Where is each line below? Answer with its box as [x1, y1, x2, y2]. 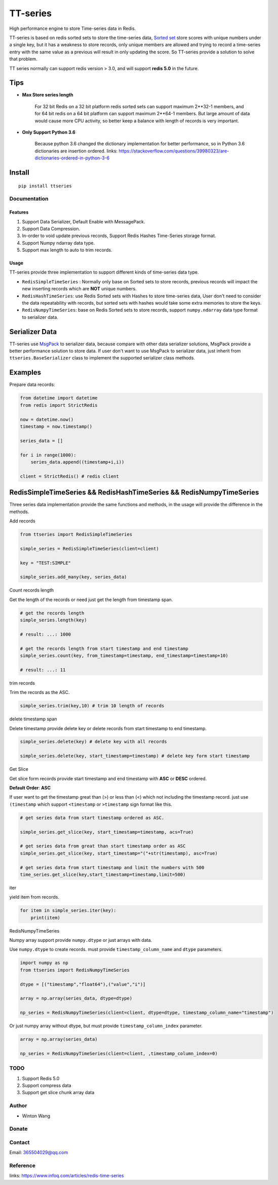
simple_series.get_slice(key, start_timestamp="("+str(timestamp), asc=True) [20, 850, 218, 856]
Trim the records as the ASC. [9, 689, 70, 696]
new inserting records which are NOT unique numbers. [22, 286, 137, 292]
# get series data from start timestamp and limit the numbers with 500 [20, 865, 205, 870]
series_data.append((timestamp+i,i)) [30, 459, 125, 465]
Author [9, 1102, 27, 1109]
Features [9, 209, 29, 215]
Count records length [9, 587, 54, 594]
